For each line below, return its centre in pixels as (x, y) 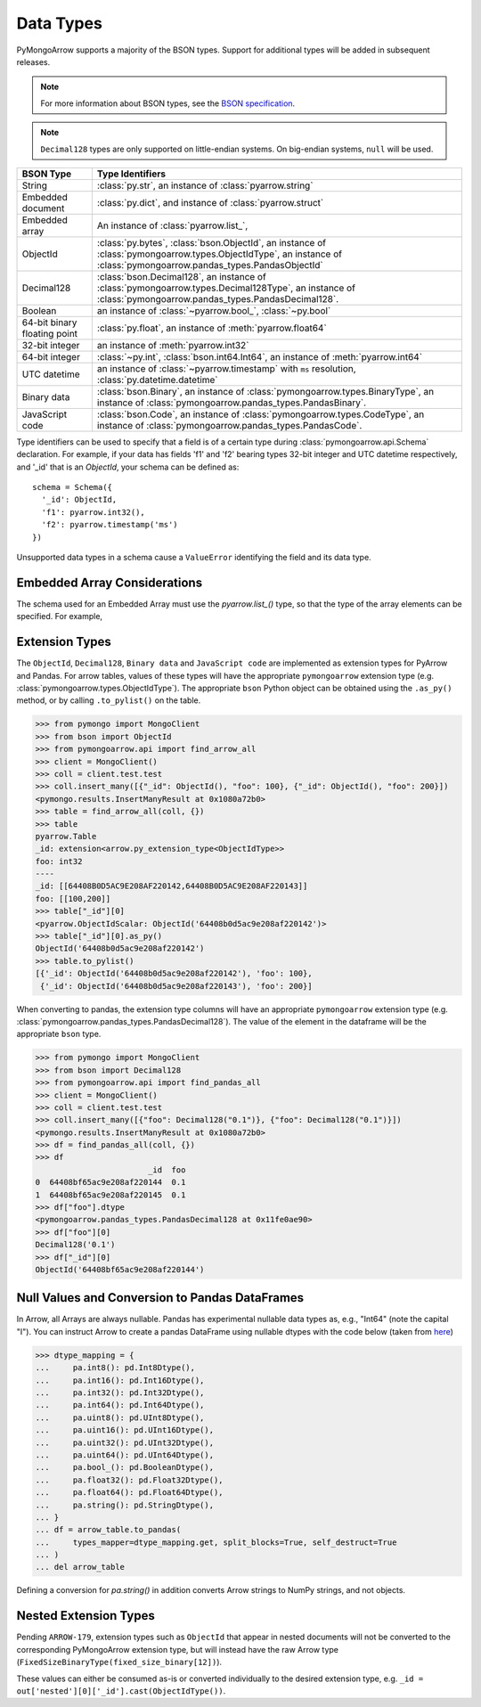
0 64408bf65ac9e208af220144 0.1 (110, 1182)
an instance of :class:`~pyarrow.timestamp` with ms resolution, (226, 368)
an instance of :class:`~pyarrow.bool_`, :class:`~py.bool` (214, 310)
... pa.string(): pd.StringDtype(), (124, 1505)
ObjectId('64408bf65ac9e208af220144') (120, 1269)
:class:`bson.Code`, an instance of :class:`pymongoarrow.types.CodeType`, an (261, 414)
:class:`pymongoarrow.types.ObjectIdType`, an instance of (220, 254)
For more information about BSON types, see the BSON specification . (168, 103)
